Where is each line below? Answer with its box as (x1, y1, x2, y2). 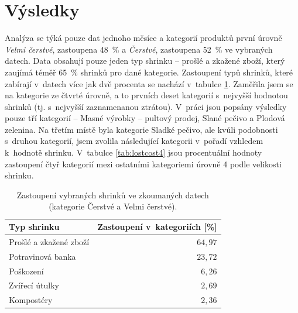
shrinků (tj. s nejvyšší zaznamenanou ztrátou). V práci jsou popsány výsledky (5, 100, 287, 112)
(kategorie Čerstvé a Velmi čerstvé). (49, 200, 177, 212)
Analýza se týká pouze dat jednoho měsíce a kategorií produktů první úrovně (5, 32, 282, 44)
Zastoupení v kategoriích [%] (97, 221, 217, 233)
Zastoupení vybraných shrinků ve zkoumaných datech (16, 188, 209, 201)
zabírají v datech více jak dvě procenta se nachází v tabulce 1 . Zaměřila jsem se (5, 77, 293, 90)
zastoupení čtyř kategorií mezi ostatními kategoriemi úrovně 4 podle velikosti (5, 157, 282, 170)
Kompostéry (9, 294, 53, 306)
